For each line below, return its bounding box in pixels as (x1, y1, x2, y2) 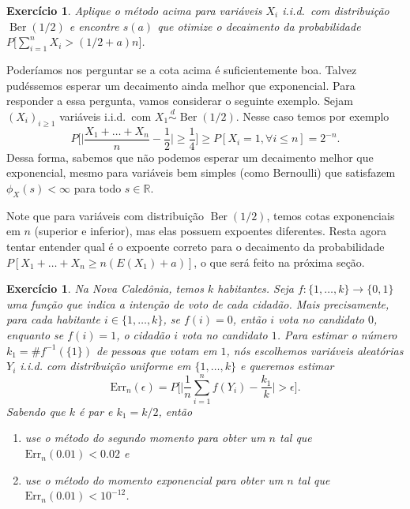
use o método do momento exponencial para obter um (24, 471, 284, 488)
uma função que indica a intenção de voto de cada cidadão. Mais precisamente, (6, 295, 389, 312)
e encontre (69, 17, 119, 34)
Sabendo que (6, 402, 66, 419)
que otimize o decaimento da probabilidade (157, 17, 361, 34)
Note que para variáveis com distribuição (6, 207, 204, 223)
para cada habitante (6, 311, 100, 327)
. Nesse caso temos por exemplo (235, 107, 389, 124)
